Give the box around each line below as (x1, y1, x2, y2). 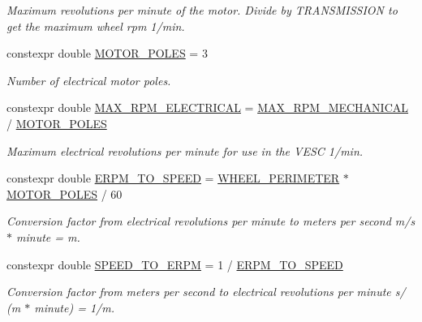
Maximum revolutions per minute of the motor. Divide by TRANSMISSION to (6, 2, 398, 18)
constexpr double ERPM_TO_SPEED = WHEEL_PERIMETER (6, 170, 340, 187)
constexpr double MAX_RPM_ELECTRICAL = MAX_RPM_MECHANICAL (6, 99, 409, 116)
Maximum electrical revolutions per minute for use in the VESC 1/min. (6, 142, 364, 159)
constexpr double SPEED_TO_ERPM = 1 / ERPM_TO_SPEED (6, 255, 343, 273)
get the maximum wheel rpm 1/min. (6, 17, 185, 34)
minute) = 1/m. (34, 298, 114, 316)
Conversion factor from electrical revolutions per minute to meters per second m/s (6, 213, 416, 230)
